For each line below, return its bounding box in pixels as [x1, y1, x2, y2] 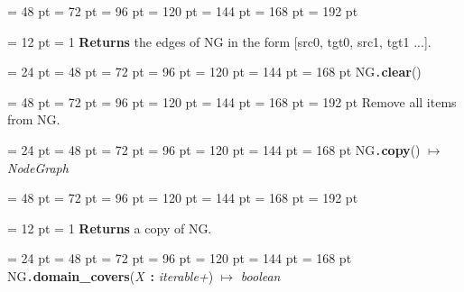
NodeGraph [7, 158, 69, 177]
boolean [240, 267, 281, 286]
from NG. [7, 110, 60, 129]
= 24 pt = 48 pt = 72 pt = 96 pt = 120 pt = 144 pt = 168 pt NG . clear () [7, 62, 422, 81]
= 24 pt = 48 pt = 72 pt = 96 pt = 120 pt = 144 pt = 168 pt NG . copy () [7, 141, 421, 160]
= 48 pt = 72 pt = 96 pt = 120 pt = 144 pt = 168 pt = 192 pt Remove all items [7, 92, 457, 111]
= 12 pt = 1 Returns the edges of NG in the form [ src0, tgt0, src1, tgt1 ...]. [7, 32, 432, 50]
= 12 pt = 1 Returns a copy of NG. [7, 218, 212, 237]
